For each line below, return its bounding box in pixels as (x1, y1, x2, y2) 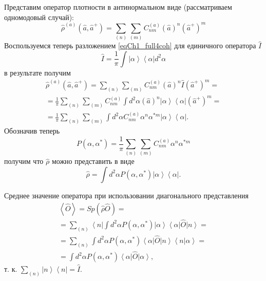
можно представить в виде (51, 156, 135, 166)
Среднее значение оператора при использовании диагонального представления (4, 190, 249, 200)
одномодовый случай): (4, 11, 74, 22)
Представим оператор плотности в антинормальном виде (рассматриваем (4, 2, 232, 12)
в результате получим (4, 67, 71, 78)
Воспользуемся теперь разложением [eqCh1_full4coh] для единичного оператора (4, 40, 256, 51)
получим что (4, 156, 44, 166)
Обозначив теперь (4, 125, 60, 136)
